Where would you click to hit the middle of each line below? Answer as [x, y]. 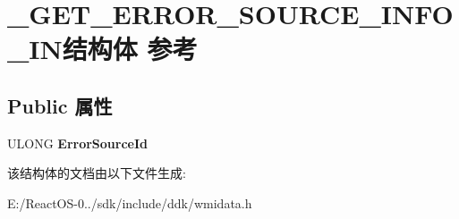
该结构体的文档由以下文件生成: [97, 173]
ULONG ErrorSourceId [77, 143]
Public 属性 [60, 105]
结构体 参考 [130, 49]
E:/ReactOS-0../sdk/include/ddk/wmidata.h [130, 202]
